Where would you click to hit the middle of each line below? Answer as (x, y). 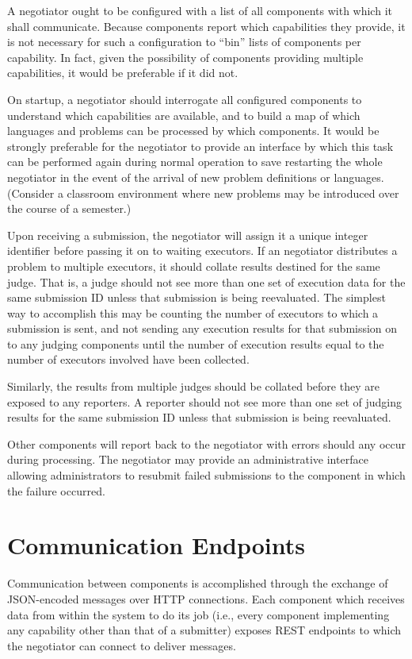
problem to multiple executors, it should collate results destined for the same (194, 266)
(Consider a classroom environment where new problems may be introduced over (203, 193)
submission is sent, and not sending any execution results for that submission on (202, 328)
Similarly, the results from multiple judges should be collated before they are (193, 386)
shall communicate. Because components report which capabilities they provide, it (206, 26)
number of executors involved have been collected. (128, 359)
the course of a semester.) (69, 208)
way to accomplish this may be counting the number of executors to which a (193, 312)
